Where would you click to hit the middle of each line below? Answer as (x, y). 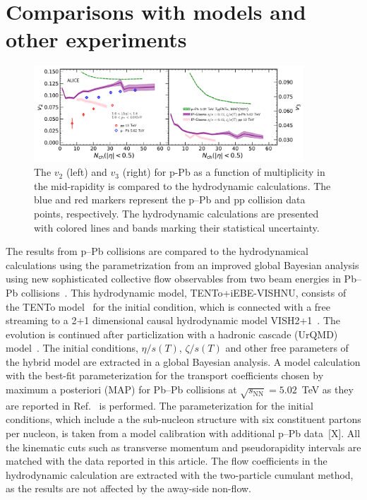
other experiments (96, 39)
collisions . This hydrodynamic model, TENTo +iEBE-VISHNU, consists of (183, 292)
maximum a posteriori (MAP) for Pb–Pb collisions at (121, 389)
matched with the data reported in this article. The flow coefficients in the (167, 461)
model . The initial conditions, (72, 348)
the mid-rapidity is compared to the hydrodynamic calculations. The (182, 185)
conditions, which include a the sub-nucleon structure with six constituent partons (183, 419)
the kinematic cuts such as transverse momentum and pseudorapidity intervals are (183, 447)
